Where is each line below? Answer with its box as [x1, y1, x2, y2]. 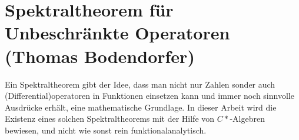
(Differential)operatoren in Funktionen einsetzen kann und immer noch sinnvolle [5, 89, 294, 102]
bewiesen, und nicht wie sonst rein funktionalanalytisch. [5, 124, 207, 136]
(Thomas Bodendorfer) [5, 44, 195, 68]
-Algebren [230, 112, 265, 125]
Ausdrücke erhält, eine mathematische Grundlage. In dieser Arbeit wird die [5, 101, 277, 113]
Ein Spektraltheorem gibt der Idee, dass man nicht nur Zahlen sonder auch [5, 78, 275, 90]
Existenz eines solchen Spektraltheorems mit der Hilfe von [5, 112, 215, 125]
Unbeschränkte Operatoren [5, 21, 230, 45]
